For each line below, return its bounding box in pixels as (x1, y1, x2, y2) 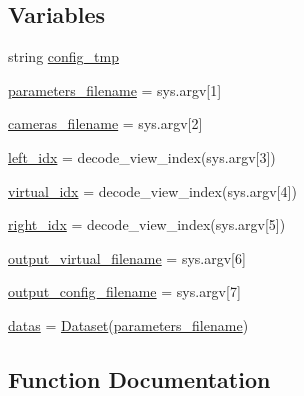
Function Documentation (8, 363, 271, 394)
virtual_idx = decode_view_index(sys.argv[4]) (8, 180, 297, 201)
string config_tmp (8, 46, 119, 67)
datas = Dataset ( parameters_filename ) (8, 314, 249, 335)
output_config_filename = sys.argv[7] (8, 281, 241, 302)
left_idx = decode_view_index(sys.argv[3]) (8, 146, 276, 167)
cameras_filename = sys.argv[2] (8, 113, 203, 134)
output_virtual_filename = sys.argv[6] (8, 247, 246, 268)
